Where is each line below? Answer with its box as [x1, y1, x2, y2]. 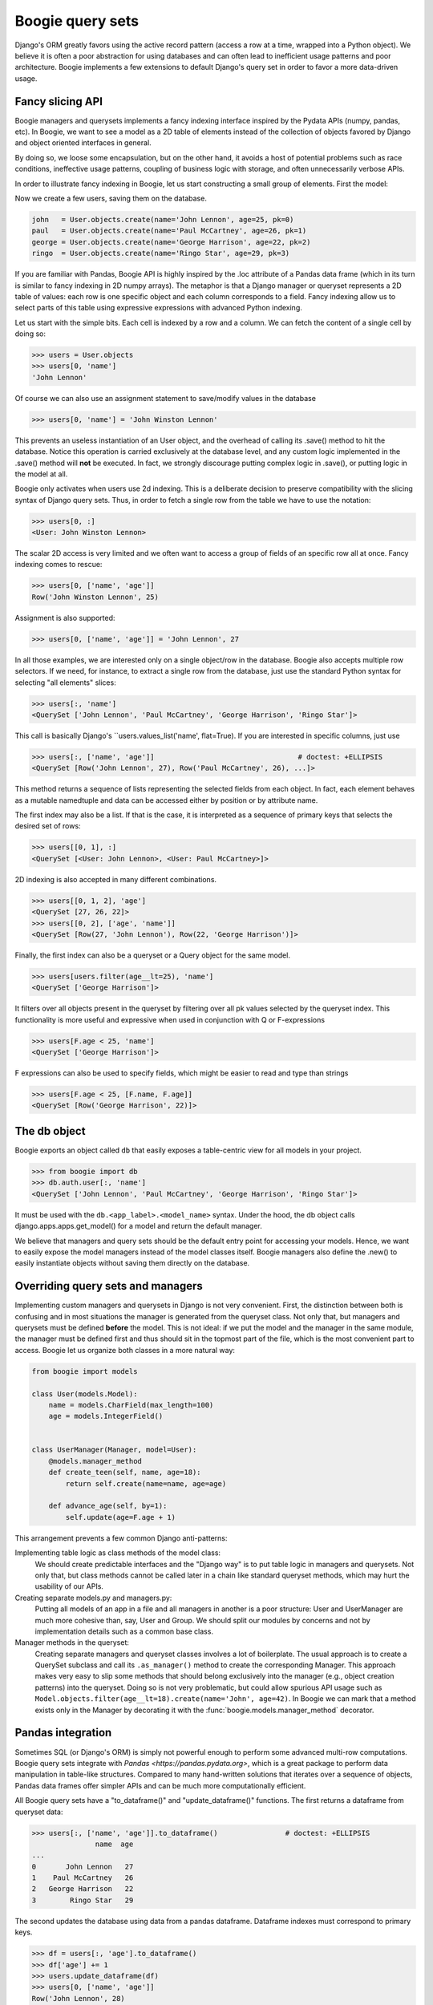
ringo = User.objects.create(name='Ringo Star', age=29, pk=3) [31, 249, 290, 258]
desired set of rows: [14, 821, 81, 831]
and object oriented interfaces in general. [14, 138, 152, 148]
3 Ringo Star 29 [31, 1895, 134, 1905]
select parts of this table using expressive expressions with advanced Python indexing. [14, 303, 302, 313]
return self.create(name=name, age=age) [65, 1479, 227, 1488]
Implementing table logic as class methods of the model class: [14, 1548, 221, 1557]
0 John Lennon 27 [31, 1861, 134, 1871]
